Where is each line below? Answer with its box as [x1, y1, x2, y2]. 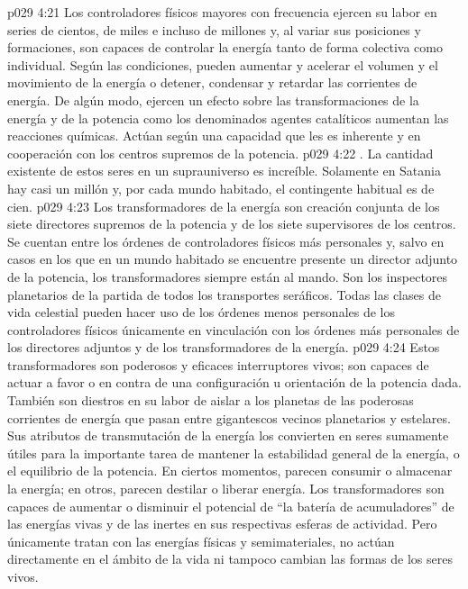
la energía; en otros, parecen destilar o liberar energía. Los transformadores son [7, 479, 445, 498]
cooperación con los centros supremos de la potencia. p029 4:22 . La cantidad [7, 143, 434, 162]
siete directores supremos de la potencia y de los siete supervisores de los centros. [7, 214, 456, 233]
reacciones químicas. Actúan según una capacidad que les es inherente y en [7, 126, 421, 145]
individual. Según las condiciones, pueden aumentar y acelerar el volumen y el [7, 55, 438, 74]
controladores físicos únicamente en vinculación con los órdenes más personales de [7, 320, 460, 339]
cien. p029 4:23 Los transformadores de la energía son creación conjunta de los [7, 196, 440, 215]
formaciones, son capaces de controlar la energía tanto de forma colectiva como [7, 38, 443, 57]
